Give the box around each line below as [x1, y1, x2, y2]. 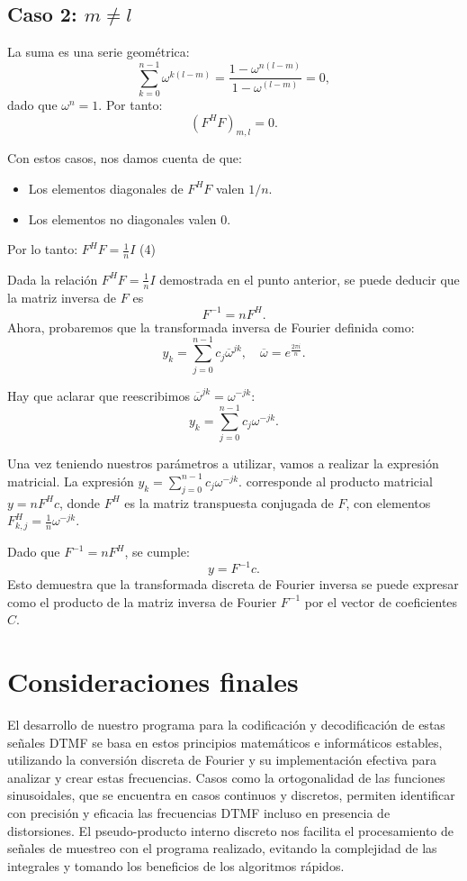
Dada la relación [7, 269, 98, 288]
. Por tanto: [98, 95, 163, 114]
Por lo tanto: [7, 240, 78, 259]
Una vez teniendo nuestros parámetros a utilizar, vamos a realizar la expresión [7, 454, 439, 473]
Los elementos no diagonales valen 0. [28, 209, 231, 228]
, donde [58, 493, 101, 512]
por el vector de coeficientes [304, 592, 458, 611]
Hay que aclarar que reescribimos [7, 386, 190, 404]
